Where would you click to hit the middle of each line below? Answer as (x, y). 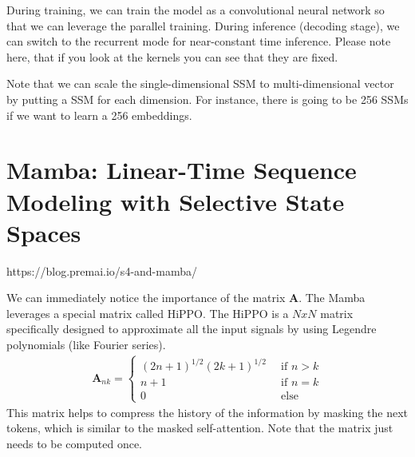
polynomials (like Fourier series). (86, 345)
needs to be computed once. (75, 443)
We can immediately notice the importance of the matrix (146, 298)
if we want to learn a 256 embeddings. (99, 115)
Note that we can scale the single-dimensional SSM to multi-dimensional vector (200, 83)
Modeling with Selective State (176, 201)
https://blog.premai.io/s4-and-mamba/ (102, 270)
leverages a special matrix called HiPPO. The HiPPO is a (148, 313)
